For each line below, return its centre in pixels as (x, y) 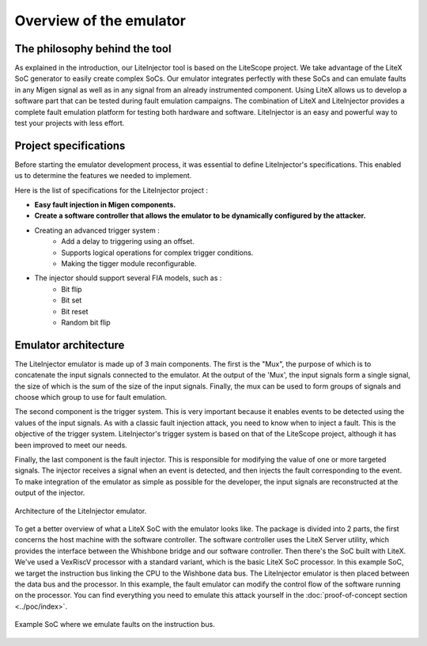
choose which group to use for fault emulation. (91, 397)
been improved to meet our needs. (71, 445)
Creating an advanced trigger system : (97, 230)
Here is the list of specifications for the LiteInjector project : (111, 190)
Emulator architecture (70, 345)
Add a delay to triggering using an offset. (128, 241)
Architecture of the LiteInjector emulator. (81, 511)
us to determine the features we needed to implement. (103, 176)
